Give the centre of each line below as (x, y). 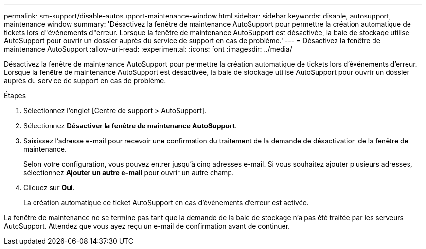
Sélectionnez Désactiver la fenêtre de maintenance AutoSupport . (130, 126)
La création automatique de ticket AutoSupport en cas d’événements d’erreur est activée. (166, 203)
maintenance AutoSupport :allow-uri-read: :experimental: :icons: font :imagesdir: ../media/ (148, 49)
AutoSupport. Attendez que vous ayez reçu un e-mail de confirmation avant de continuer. (147, 226)
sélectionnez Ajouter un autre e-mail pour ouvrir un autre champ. (129, 172)
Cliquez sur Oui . (49, 187)
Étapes (15, 96)
